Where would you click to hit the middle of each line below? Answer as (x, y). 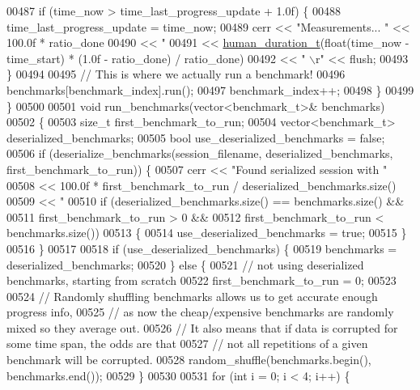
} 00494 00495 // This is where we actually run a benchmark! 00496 (176, 74)
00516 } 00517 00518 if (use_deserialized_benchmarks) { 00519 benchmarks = (202, 248)
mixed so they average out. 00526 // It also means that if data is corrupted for (202, 327)
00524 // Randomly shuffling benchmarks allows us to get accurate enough (192, 296)
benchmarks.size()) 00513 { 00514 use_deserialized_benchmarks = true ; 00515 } (207, 233)
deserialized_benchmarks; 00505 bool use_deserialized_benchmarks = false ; (196, 137)
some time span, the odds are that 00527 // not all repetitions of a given (187, 343)
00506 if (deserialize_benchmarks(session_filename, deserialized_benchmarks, (200, 153)
